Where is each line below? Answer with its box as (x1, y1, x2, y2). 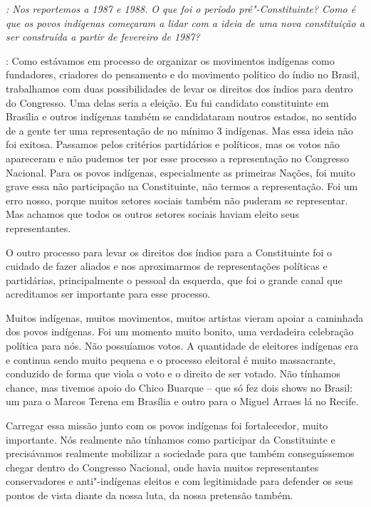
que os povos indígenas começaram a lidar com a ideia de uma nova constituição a (6, 15, 365, 30)
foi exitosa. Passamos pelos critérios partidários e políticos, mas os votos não (6, 137, 340, 152)
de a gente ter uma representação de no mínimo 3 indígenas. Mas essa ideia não (6, 122, 353, 137)
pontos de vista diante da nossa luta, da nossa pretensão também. (6, 488, 293, 502)
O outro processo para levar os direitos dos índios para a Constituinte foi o (6, 244, 333, 259)
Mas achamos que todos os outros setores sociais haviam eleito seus (6, 207, 299, 221)
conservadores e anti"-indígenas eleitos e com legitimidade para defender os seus (6, 474, 353, 488)
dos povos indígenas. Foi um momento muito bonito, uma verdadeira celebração (6, 324, 354, 339)
